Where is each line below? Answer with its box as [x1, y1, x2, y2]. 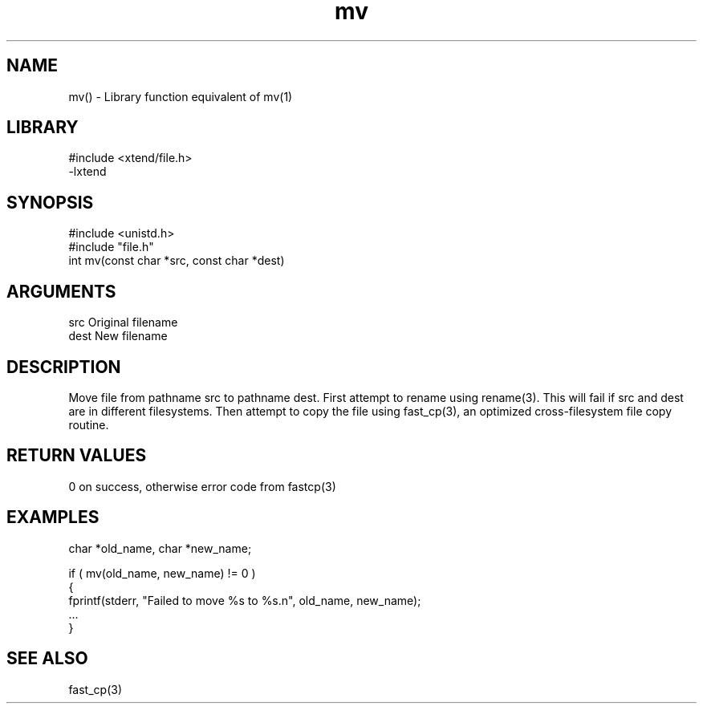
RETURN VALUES [6, 445, 147, 466]
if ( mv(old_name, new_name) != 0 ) [68, 566, 256, 580]
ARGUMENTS [6, 281, 116, 302]
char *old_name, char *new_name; [68, 541, 252, 555]
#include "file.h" [68, 240, 154, 254]
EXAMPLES [6, 507, 100, 528]
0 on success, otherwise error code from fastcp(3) [68, 479, 336, 493]
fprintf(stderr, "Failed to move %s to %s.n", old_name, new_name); [68, 593, 421, 607]
